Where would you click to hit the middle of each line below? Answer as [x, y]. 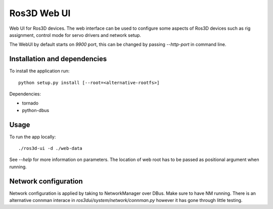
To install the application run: [39, 71]
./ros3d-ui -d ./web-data [51, 148]
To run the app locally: [33, 137]
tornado [30, 103]
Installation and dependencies [58, 59]
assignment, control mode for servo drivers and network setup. [75, 35]
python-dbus [36, 110]
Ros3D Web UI [40, 13]
